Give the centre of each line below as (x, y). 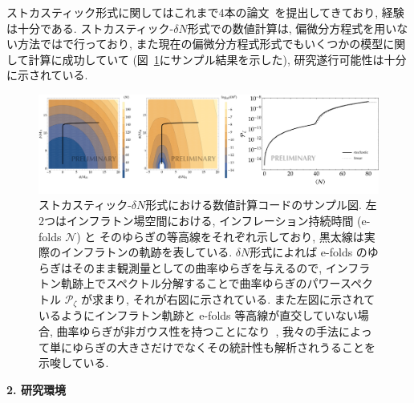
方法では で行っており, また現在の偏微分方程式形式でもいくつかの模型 (200, 44)
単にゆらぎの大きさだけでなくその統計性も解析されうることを (212, 347)
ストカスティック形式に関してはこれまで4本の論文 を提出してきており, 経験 (205, 12)
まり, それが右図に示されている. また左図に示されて (239, 298)
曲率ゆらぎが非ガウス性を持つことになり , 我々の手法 (198, 330)
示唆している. (74, 363)
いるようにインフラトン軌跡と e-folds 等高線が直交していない (198, 315)
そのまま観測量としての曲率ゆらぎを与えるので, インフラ (221, 267)
